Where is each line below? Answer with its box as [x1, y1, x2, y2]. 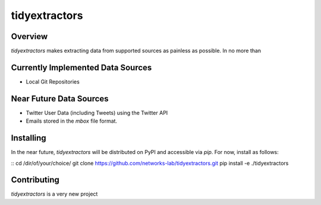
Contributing [11, 175, 59, 185]
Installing [11, 133, 47, 143]
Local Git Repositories [26, 78, 80, 85]
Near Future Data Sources [11, 94, 109, 104]
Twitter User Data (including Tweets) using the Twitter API [26, 109, 168, 116]
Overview [11, 31, 48, 41]
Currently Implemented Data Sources [11, 62, 152, 72]
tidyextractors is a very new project [11, 190, 98, 198]
